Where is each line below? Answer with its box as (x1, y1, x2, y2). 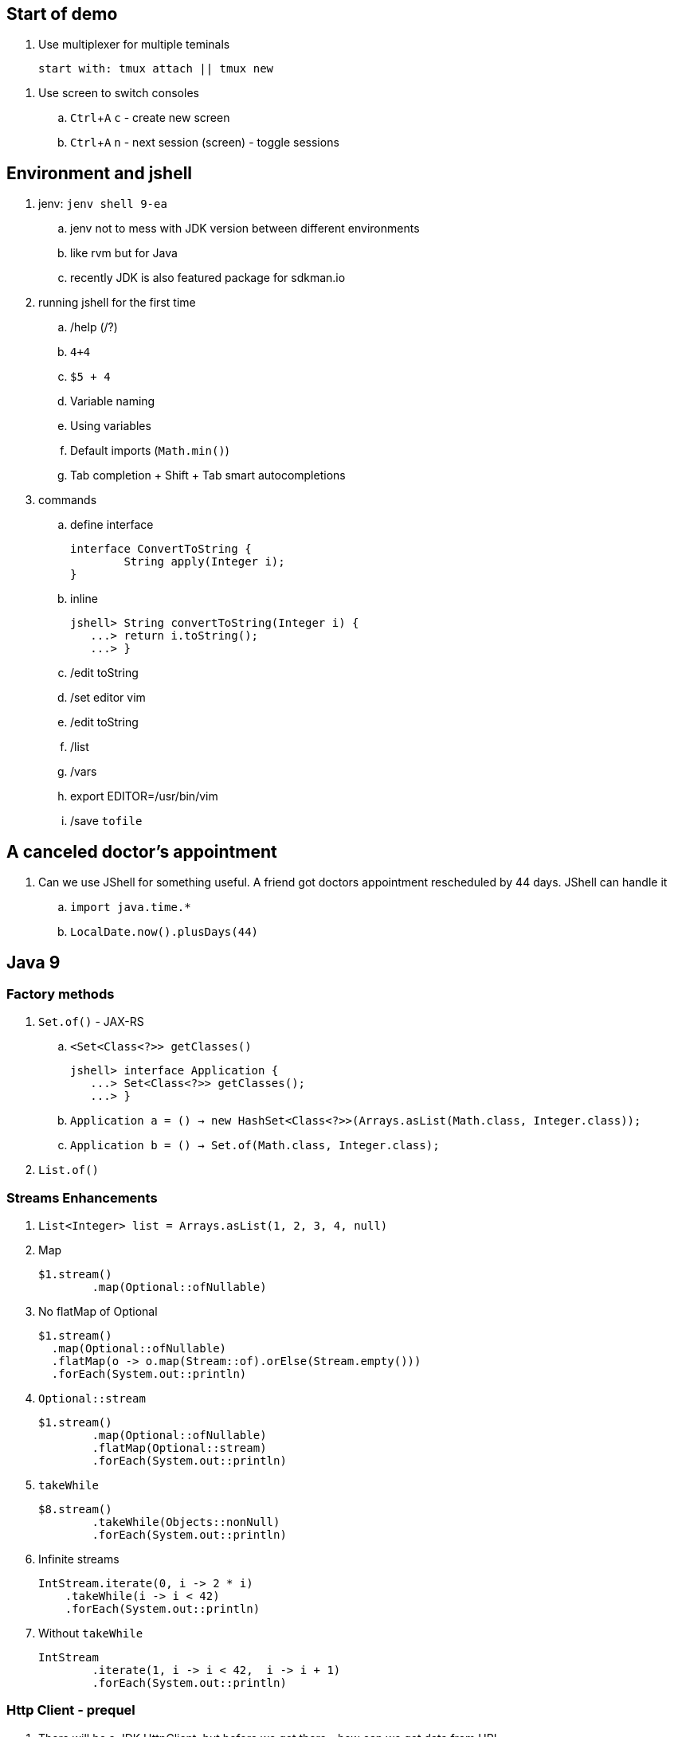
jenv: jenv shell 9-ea (38, 197, 167, 211)
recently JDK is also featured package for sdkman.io (70, 271, 346, 285)
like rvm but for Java (70, 246, 178, 260)
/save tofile (70, 814, 143, 828)
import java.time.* (70, 901, 191, 914)
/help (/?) (70, 320, 118, 334)
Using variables (70, 419, 151, 433)
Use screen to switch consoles (38, 86, 199, 100)
